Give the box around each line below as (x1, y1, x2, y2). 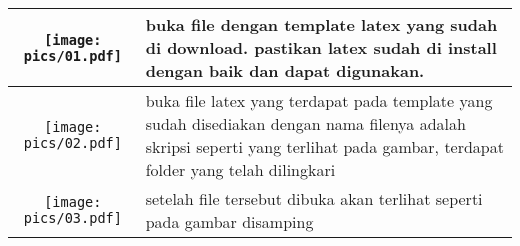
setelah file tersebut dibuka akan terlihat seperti (145, 187, 483, 210)
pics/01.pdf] (23, 47, 122, 64)
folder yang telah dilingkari (145, 158, 336, 181)
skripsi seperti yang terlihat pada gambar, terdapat (145, 135, 504, 158)
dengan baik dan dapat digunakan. (145, 59, 425, 82)
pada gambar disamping (145, 210, 314, 233)
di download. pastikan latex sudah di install (145, 36, 497, 59)
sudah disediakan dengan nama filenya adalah (145, 112, 466, 135)
